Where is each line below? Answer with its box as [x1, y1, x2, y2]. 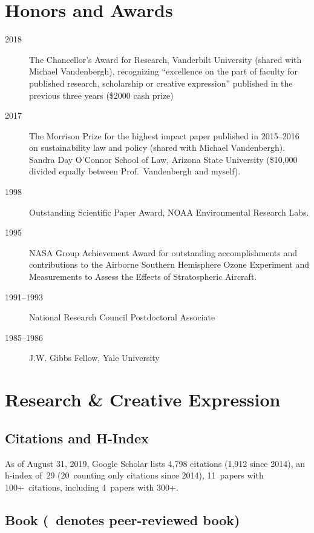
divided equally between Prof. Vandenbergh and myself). [29, 165, 241, 177]
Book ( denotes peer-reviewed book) [5, 510, 240, 529]
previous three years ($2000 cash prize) [29, 88, 174, 101]
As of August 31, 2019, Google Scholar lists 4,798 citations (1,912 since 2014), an [5, 457, 306, 469]
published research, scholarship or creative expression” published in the [29, 76, 293, 89]
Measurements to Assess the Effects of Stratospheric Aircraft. [29, 270, 257, 283]
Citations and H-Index [5, 428, 149, 447]
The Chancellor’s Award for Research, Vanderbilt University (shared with [29, 53, 302, 65]
